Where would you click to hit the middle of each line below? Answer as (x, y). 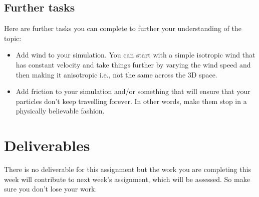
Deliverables (47, 145)
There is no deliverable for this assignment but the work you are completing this (127, 169)
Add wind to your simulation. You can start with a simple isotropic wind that (136, 55)
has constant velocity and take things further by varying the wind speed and (133, 64)
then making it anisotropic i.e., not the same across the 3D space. (116, 74)
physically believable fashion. (60, 111)
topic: (13, 38)
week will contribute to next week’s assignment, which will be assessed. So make (127, 179)
